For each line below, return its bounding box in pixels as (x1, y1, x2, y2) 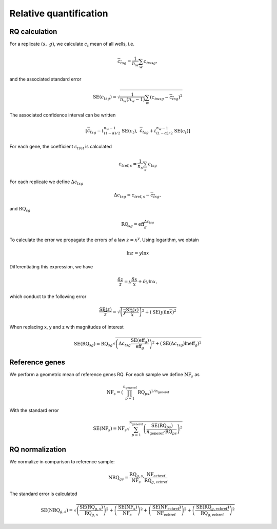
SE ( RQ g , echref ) (195, 504, 229, 511)
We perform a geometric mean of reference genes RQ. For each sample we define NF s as (9, 371, 200, 379)
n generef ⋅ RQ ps (146, 428, 177, 436)
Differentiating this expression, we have (9, 263, 93, 269)
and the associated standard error (9, 76, 82, 82)
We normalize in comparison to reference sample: (9, 458, 115, 464)
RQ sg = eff (121, 221, 145, 228)
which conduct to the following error (9, 293, 87, 300)
